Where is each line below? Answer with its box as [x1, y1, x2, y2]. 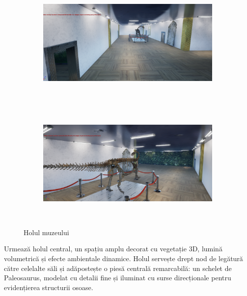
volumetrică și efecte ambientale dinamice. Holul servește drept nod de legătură [4, 253, 243, 263]
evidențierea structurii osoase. [4, 282, 93, 292]
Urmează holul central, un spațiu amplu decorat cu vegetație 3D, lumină [4, 243, 222, 254]
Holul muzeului [24, 227, 69, 237]
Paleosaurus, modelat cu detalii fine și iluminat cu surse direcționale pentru [4, 272, 231, 283]
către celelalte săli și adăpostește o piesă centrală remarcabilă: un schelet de [4, 263, 232, 273]
